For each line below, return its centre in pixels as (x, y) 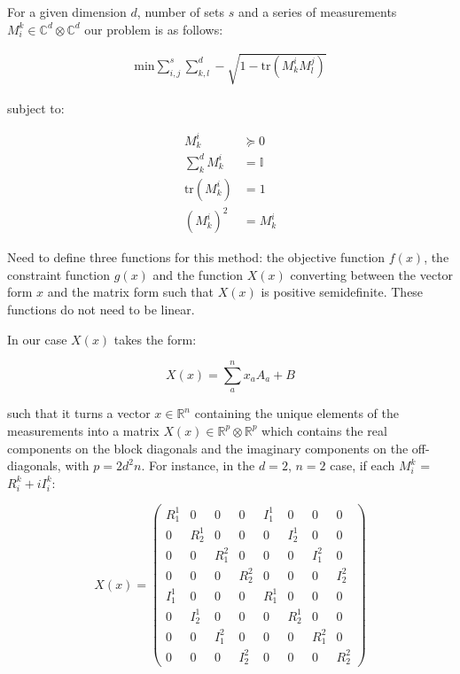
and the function (198, 274)
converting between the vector (372, 274)
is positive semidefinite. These (342, 292)
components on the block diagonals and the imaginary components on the (208, 448)
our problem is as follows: (154, 29)
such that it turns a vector (79, 413)
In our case (37, 339)
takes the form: (155, 339)
